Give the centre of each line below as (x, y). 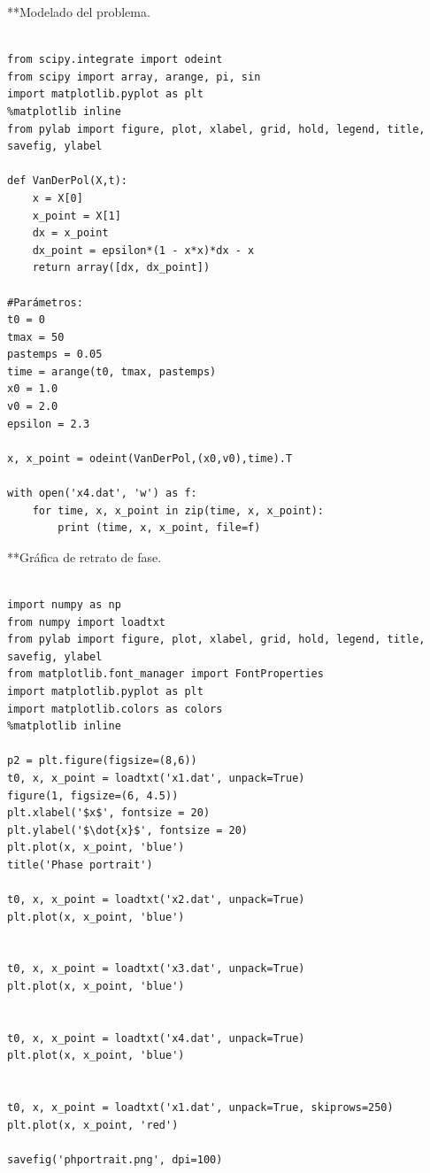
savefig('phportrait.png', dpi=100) (115, 1160)
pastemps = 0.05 (55, 355)
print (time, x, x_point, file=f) (159, 528)
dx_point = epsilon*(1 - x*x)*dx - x (143, 250)
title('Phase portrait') (80, 864)
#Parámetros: (45, 302)
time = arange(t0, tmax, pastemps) (112, 371)
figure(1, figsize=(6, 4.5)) (93, 795)
